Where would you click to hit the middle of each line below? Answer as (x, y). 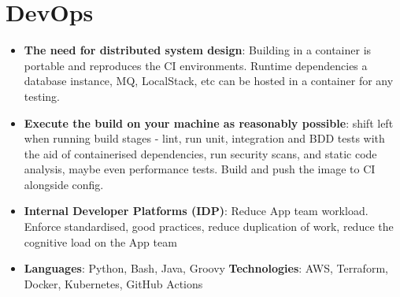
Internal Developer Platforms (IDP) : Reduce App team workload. (196, 211)
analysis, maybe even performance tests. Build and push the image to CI (200, 169)
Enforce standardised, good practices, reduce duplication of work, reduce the (209, 226)
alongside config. (64, 184)
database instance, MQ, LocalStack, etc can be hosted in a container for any (209, 81)
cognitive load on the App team (100, 241)
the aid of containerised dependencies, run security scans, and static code (200, 153)
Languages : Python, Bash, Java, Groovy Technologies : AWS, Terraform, (206, 268)
